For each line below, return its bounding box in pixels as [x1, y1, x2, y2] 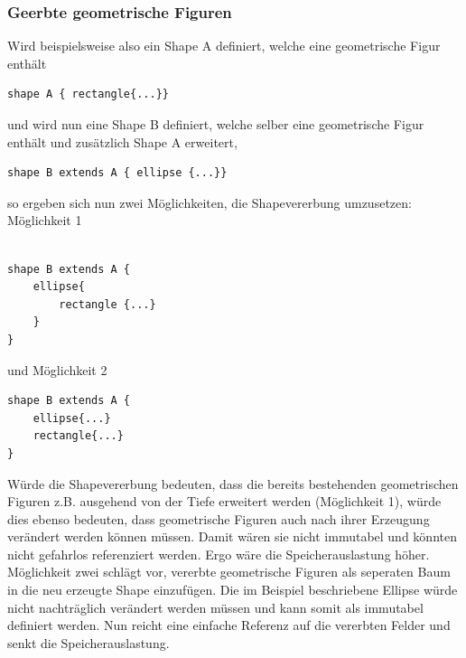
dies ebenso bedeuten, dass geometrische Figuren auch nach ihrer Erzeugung [7, 509, 430, 528]
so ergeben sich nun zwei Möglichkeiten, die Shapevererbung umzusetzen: [7, 193, 412, 211]
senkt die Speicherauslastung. [7, 633, 170, 652]
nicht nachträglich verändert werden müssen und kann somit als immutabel [7, 597, 424, 616]
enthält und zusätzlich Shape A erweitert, [7, 132, 238, 151]
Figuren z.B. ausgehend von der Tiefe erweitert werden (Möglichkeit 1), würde [7, 492, 442, 511]
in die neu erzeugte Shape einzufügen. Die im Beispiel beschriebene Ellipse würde [7, 580, 458, 599]
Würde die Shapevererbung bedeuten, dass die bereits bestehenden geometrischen [7, 474, 459, 493]
